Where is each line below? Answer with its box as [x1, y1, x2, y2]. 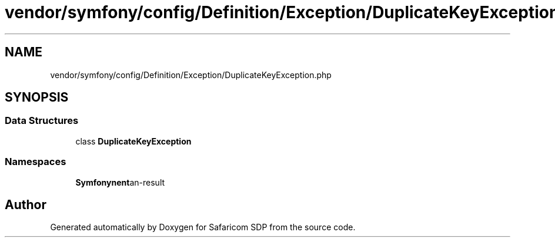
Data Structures [5, 115, 79, 127]
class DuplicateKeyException [75, 136, 192, 146]
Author [5, 197, 46, 212]
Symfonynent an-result [75, 177, 165, 187]
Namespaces [5, 156, 66, 168]
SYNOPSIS [5, 90, 69, 105]
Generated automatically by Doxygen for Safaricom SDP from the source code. [50, 222, 356, 233]
